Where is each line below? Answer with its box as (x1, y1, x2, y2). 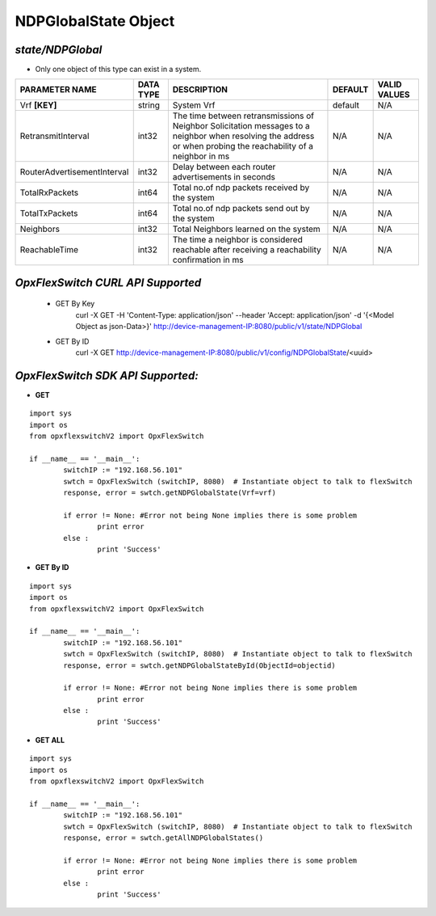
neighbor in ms (172, 150, 230, 162)
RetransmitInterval (19, 130, 90, 141)
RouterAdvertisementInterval (19, 167, 129, 178)
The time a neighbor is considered (172, 234, 303, 246)
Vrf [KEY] (19, 99, 57, 111)
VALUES (377, 89, 411, 100)
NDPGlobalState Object (15, 12, 175, 30)
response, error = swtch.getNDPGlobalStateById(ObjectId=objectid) (63, 661, 336, 670)
